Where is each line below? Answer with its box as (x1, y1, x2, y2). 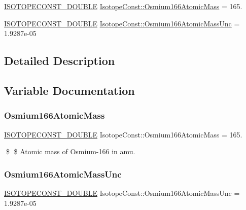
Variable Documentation (4, 82, 135, 98)
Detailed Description (4, 53, 115, 68)
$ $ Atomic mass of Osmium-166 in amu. (6, 146, 135, 157)
